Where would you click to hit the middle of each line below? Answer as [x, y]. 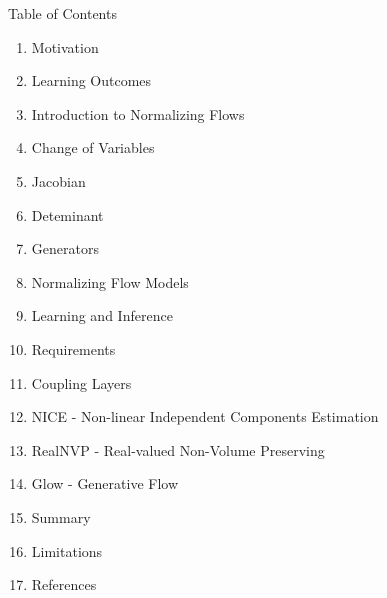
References [64, 584]
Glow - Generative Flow [105, 483]
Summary [61, 516]
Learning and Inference [102, 315]
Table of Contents [62, 13]
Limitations [67, 550]
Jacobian [58, 180]
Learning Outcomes [91, 80]
